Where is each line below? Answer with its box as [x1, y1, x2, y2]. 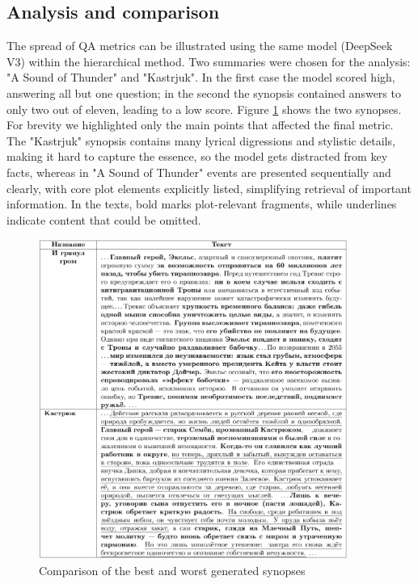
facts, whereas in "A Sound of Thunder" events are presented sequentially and [6, 163, 391, 180]
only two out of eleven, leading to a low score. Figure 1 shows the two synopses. [6, 100, 402, 117]
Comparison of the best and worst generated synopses [39, 561, 306, 578]
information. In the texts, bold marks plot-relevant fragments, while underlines [6, 195, 397, 212]
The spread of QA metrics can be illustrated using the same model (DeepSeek [6, 37, 393, 54]
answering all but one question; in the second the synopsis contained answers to [6, 84, 401, 101]
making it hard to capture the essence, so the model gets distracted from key [6, 148, 388, 165]
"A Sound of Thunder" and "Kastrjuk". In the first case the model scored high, [6, 69, 395, 86]
